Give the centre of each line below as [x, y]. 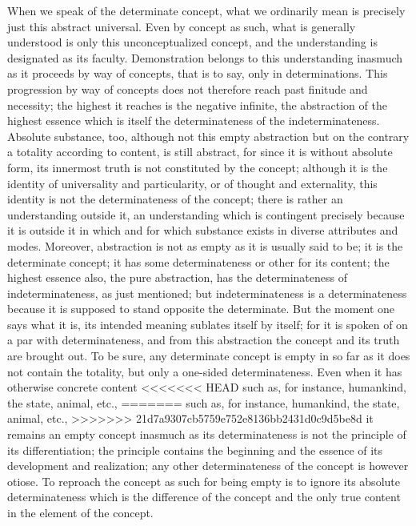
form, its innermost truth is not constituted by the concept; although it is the [198, 167]
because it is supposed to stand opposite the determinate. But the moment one [201, 309]
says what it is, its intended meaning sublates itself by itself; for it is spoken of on [208, 324]
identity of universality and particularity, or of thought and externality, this [192, 183]
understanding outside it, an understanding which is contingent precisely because [206, 214]
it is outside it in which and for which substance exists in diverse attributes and [203, 230]
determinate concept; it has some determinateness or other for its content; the [198, 261]
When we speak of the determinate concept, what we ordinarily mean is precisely [206, 10]
